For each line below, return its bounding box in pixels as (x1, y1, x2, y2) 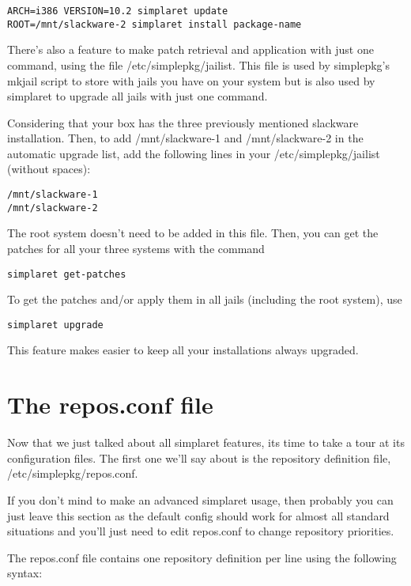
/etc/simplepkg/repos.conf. (7, 465, 138, 482)
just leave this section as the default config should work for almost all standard (7, 507, 390, 524)
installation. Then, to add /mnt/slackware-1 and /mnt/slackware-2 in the (7, 130, 364, 146)
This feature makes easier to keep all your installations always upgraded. (7, 342, 359, 358)
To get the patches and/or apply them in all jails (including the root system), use (7, 291, 402, 308)
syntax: (7, 565, 43, 581)
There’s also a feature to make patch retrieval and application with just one (7, 41, 374, 58)
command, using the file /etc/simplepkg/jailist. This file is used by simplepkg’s (7, 56, 390, 73)
